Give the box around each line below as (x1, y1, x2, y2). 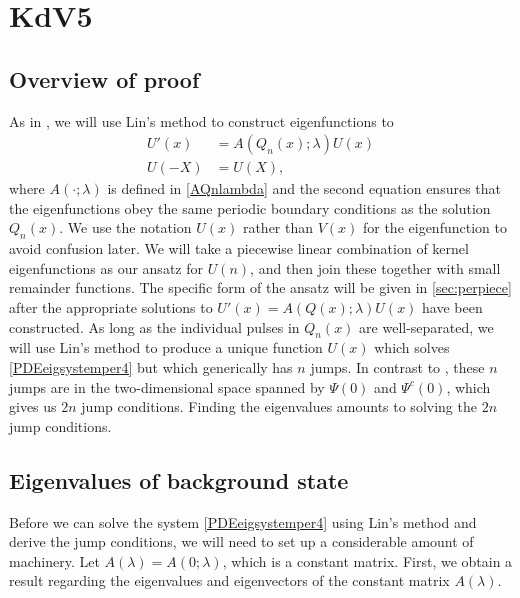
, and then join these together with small (250, 257, 501, 278)
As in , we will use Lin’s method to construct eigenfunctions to (9, 110, 394, 131)
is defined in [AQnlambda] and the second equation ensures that (107, 178, 501, 199)
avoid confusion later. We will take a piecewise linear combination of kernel (9, 238, 469, 259)
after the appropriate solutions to (9, 297, 213, 317)
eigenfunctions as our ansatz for (9, 257, 203, 278)
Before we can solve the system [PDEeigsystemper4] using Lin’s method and (9, 511, 477, 532)
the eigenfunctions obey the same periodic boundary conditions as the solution (9, 197, 491, 218)
